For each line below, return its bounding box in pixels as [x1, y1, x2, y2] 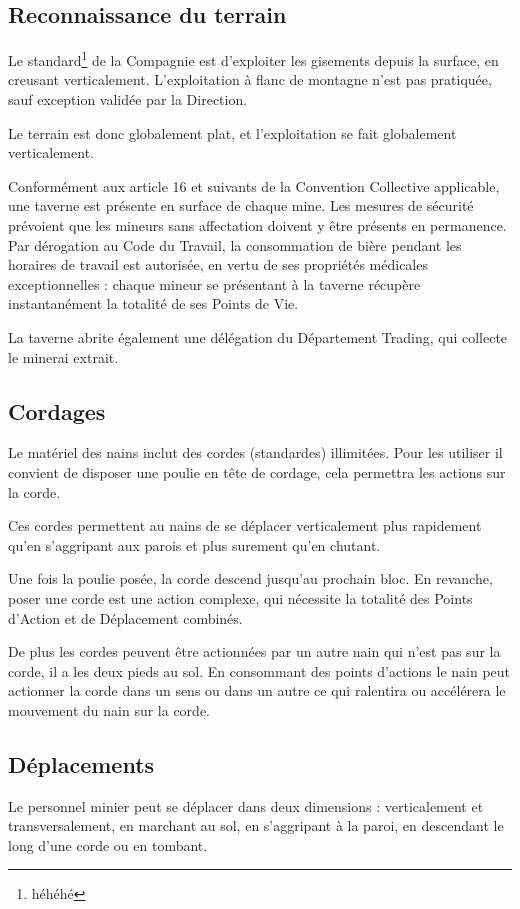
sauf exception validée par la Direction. [8, 89, 248, 110]
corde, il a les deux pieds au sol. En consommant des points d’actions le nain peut [8, 660, 511, 681]
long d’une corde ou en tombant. [8, 834, 208, 855]
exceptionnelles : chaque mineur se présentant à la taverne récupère [8, 273, 421, 294]
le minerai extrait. [8, 346, 119, 367]
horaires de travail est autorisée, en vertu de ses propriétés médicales [8, 254, 428, 275]
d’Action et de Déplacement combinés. [8, 607, 243, 628]
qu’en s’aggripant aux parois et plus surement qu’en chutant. [8, 534, 381, 555]
